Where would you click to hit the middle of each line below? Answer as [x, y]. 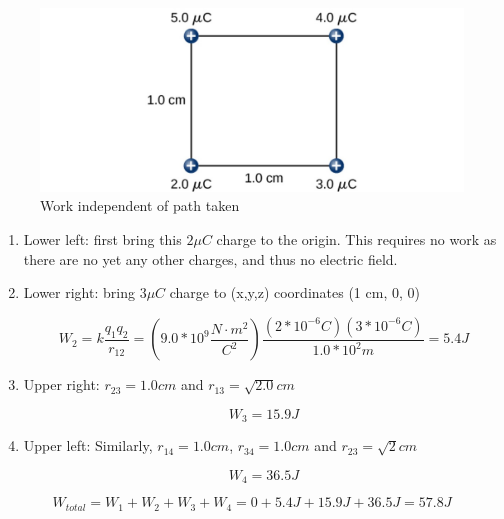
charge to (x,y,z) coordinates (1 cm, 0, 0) [294, 292]
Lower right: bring [79, 292]
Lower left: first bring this [102, 239]
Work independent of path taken [140, 205]
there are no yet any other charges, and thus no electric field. [210, 258]
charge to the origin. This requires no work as [356, 239]
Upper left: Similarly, [88, 445]
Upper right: [61, 384]
